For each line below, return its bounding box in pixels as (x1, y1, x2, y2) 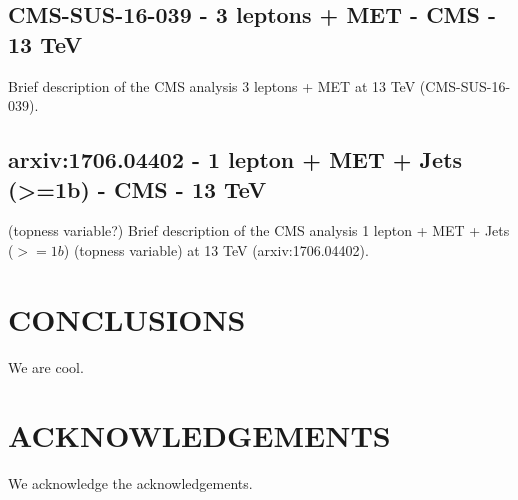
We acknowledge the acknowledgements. (8, 473, 253, 494)
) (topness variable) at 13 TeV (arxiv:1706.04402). (63, 239, 369, 260)
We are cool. (8, 356, 84, 377)
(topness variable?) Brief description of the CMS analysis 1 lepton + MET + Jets (8, 220, 510, 241)
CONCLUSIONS (8, 298, 246, 339)
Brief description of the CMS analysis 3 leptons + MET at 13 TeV (8, 75, 416, 96)
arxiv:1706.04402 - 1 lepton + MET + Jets (8, 144, 463, 175)
